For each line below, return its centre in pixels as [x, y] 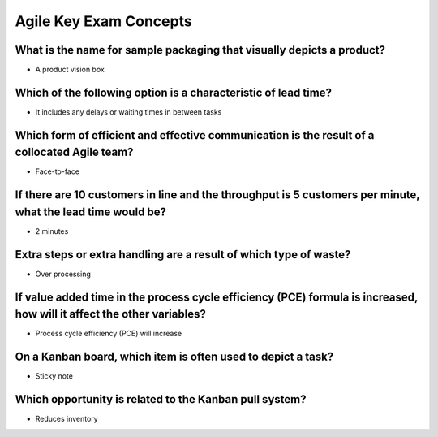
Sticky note [54, 376]
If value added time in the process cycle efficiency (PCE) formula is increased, [216, 297]
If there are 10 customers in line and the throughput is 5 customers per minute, [217, 195]
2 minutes [52, 231]
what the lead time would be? [90, 212]
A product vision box [70, 70]
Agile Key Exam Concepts [103, 21]
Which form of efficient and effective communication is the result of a [195, 135]
